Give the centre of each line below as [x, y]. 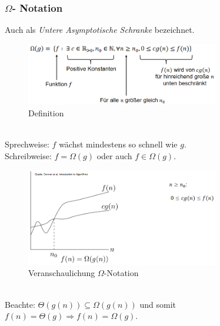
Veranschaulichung [62, 273]
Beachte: [20, 304]
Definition [46, 113]
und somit [158, 304]
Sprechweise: [27, 144]
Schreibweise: [28, 155]
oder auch [114, 155]
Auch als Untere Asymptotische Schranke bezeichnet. [100, 30]
